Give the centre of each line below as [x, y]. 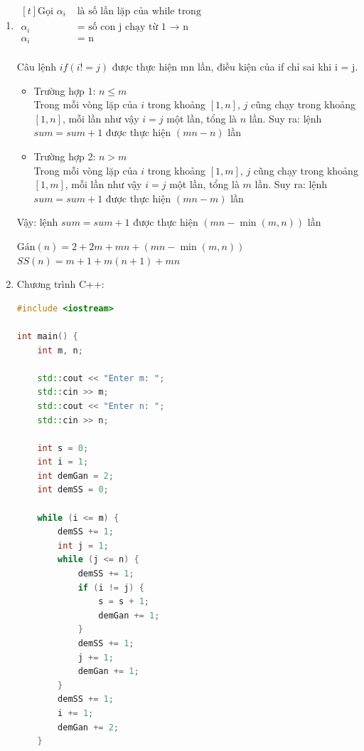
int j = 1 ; [83, 545]
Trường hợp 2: [65, 156]
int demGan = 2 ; [75, 476]
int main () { [47, 336]
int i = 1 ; [63, 462]
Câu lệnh [37, 67]
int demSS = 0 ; [73, 490]
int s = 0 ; [63, 448]
